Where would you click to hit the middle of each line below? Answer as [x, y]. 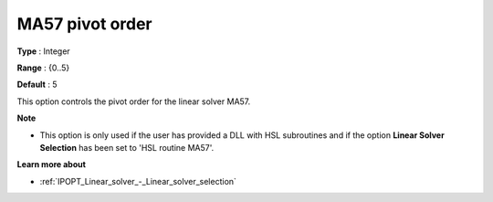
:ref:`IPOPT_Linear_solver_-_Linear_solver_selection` [138, 181]
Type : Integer [43, 51]
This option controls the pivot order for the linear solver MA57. [134, 101]
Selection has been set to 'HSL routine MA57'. [127, 147]
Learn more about [52, 165]
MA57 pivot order [84, 24]
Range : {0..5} [43, 68]
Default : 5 [37, 85]
